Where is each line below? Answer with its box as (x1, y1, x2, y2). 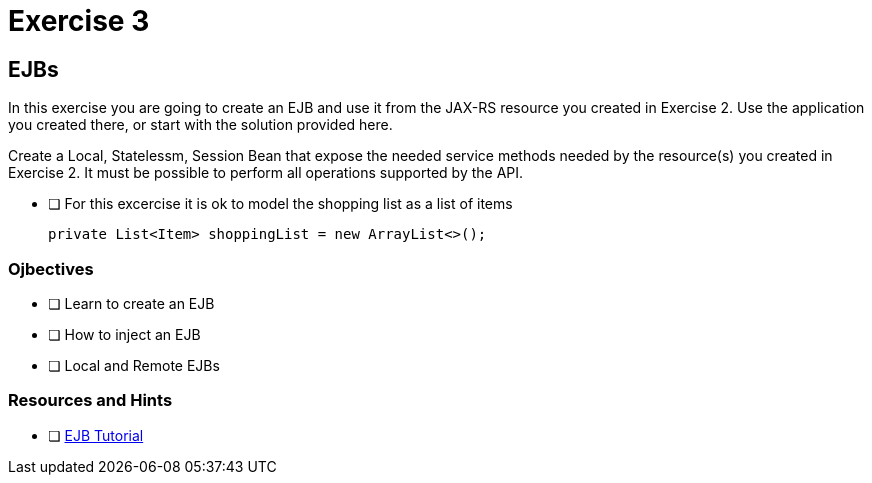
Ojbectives (8, 258, 94, 279)
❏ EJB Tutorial (48, 426, 144, 444)
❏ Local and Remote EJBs (48, 356, 220, 374)
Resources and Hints (8, 390, 173, 411)
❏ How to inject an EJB (48, 325, 201, 343)
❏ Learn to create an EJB (48, 294, 215, 312)
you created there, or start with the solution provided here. (8, 116, 393, 134)
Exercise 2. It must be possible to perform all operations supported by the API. (8, 164, 524, 182)
